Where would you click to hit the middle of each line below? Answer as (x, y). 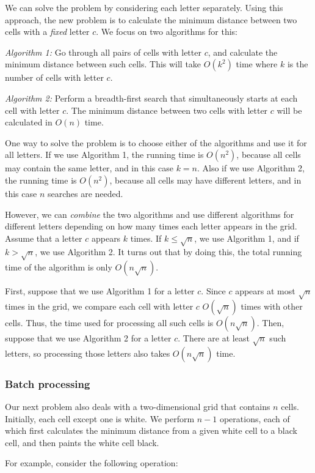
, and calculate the (243, 52)
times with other (272, 306)
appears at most (265, 291)
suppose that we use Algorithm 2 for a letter (88, 338)
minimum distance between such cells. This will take (103, 64)
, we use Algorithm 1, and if (247, 238)
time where (257, 64)
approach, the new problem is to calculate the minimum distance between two (151, 19)
